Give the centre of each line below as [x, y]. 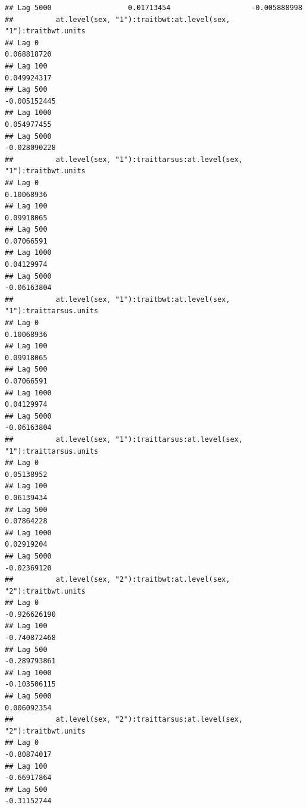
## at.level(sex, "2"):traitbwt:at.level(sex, [118, 580]
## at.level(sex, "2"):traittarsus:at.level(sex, [124, 720]
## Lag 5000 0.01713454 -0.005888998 [154, 8]
